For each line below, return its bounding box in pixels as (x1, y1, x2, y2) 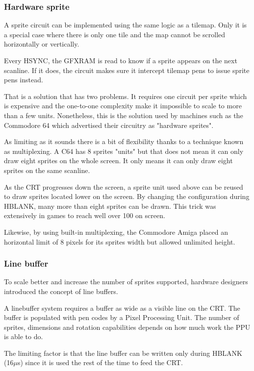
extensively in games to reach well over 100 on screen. (4, 210, 165, 221)
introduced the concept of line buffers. (4, 286, 118, 296)
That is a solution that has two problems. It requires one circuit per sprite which (4, 91, 247, 101)
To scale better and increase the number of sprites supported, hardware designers (4, 276, 248, 287)
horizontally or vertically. (4, 39, 79, 49)
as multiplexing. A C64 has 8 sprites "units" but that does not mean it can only (4, 146, 244, 156)
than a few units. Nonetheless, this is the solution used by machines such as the (4, 110, 243, 120)
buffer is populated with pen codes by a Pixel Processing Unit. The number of (4, 312, 239, 322)
